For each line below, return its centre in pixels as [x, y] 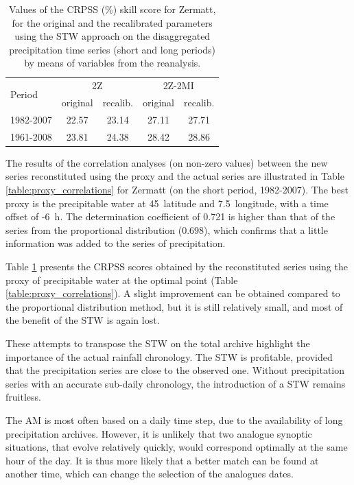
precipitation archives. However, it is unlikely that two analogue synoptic [159, 433]
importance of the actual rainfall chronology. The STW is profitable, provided [169, 356]
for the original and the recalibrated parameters [112, 22]
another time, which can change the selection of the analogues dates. [150, 474]
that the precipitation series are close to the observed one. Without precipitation [175, 370]
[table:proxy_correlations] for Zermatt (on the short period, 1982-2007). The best [177, 190]
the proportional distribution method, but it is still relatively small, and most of [174, 306]
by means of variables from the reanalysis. [113, 63]
